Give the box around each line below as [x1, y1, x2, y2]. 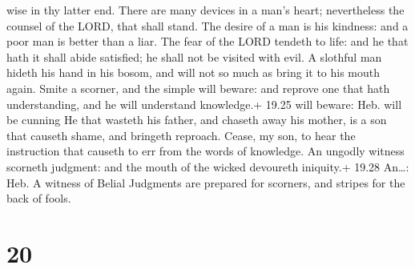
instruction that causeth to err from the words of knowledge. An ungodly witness [6, 143, 405, 159]
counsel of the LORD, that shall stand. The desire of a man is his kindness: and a [6, 17, 409, 34]
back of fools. [6, 190, 71, 207]
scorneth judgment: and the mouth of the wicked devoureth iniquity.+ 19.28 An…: [6, 158, 409, 175]
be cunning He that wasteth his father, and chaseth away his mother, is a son [6, 111, 387, 128]
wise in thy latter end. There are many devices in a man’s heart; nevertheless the [6, 2, 405, 18]
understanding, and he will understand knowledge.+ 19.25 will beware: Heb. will [6, 95, 402, 112]
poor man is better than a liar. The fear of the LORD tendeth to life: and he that [6, 33, 409, 50]
